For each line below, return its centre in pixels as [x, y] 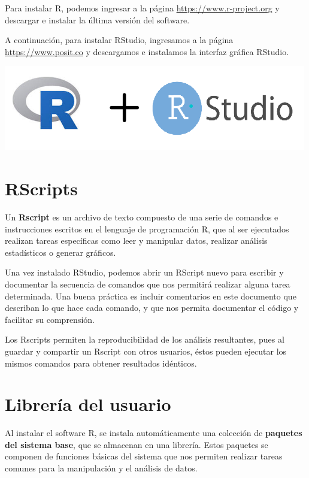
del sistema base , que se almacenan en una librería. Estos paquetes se [137, 444]
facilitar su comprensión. [50, 319]
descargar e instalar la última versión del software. [97, 19]
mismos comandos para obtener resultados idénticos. [101, 363]
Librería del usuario [88, 404]
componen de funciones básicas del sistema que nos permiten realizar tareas [144, 456]
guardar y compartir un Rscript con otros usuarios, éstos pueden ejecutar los [146, 351]
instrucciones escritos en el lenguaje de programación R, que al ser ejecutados [147, 229]
